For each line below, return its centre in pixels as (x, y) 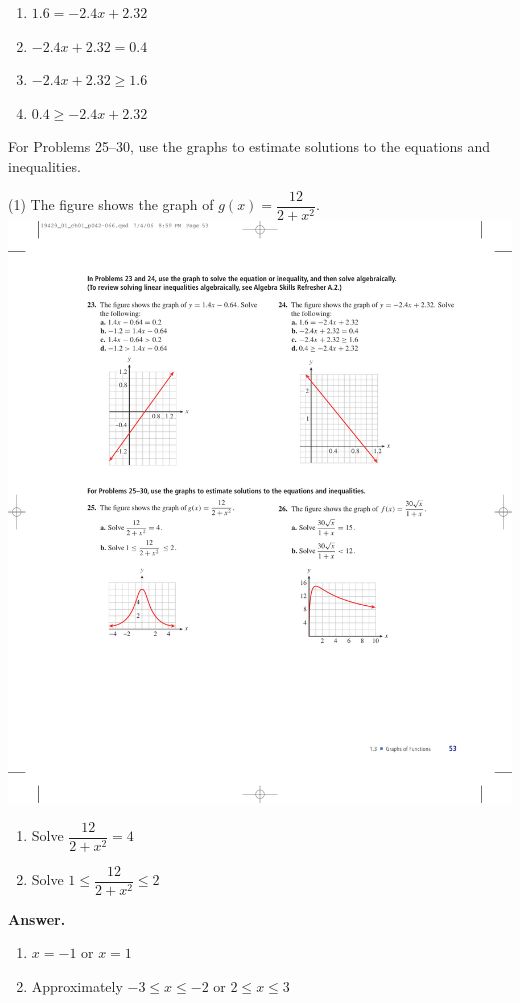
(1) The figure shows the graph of (111, 204)
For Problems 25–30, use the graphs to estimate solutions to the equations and (249, 146)
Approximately (77, 986)
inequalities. (44, 165)
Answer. (37, 918)
